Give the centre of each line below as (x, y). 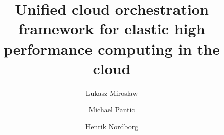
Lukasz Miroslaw (112, 92)
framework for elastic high (112, 29)
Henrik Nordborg (112, 126)
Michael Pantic (112, 109)
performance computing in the (112, 48)
